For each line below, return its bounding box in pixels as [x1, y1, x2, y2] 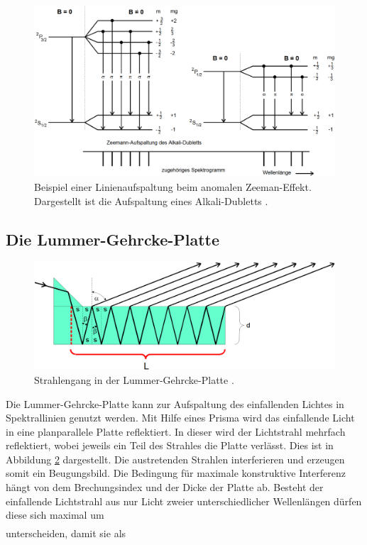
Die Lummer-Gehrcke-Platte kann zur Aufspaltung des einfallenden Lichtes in [6, 396, 344, 411]
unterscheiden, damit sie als [6, 526, 126, 541]
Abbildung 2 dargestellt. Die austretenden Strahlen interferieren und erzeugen [6, 451, 345, 466]
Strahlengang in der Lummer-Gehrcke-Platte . [34, 372, 234, 387]
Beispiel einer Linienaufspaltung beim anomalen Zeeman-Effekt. [34, 179, 312, 194]
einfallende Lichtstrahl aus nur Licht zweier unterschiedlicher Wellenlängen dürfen [6, 493, 362, 508]
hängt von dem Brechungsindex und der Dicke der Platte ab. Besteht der [6, 480, 324, 495]
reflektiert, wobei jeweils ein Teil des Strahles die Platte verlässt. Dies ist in [6, 438, 334, 453]
